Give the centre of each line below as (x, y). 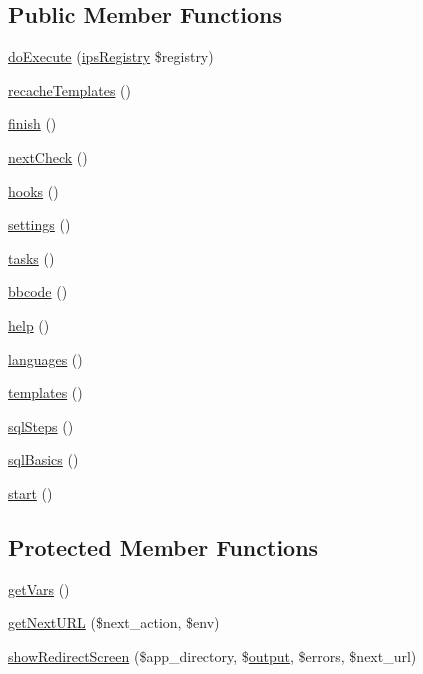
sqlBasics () (43, 459)
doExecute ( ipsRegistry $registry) (111, 56)
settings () (39, 224)
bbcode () (38, 291)
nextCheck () (48, 156)
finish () (32, 123)
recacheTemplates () (69, 89)
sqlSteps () (41, 425)
